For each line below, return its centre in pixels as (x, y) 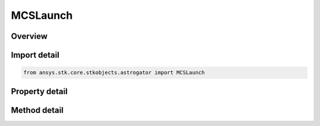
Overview (29, 36)
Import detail (35, 55)
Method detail (37, 110)
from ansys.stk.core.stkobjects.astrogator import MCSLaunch (114, 73)
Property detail (39, 91)
